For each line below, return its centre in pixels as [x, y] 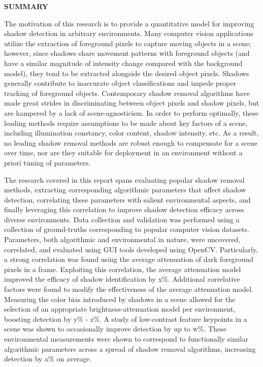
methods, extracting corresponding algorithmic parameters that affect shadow [125, 190]
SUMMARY [26, 6]
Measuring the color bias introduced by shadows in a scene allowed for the [120, 299]
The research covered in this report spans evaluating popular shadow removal [124, 179]
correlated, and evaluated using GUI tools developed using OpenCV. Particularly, [131, 249]
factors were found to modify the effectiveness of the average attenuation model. [129, 289]
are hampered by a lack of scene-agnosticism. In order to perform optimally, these [131, 112]
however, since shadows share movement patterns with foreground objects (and [127, 53]
